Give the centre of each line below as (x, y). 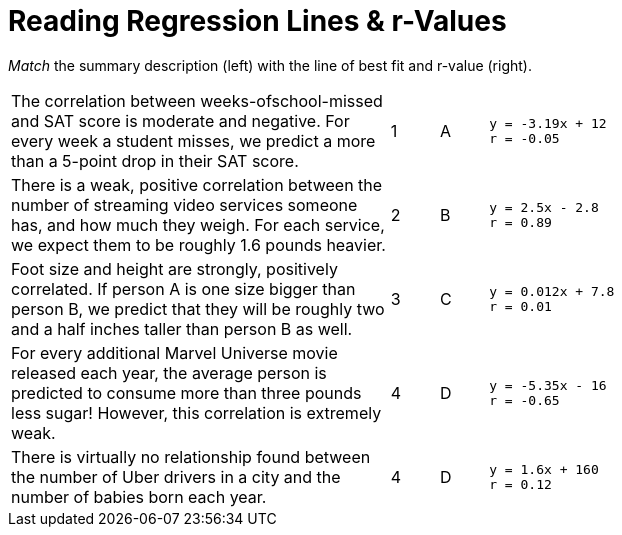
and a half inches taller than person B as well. (182, 328)
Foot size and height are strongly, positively (174, 268)
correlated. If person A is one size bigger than (183, 288)
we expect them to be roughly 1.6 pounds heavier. (198, 244)
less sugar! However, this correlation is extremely (196, 412)
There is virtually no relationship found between (191, 456)
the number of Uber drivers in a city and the (176, 476)
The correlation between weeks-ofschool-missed (197, 100)
